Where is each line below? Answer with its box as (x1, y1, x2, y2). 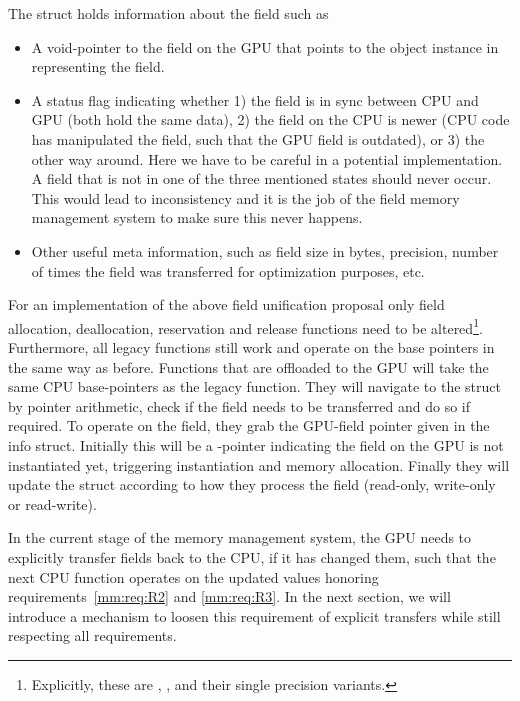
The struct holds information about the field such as (8, 3, 329, 23)
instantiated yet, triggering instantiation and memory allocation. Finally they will (8, 454, 510, 475)
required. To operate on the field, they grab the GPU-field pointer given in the (8, 415, 490, 436)
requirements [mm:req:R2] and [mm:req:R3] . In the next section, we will (8, 586, 451, 607)
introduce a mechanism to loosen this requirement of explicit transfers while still (8, 605, 501, 626)
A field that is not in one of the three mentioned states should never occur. (31, 168, 492, 189)
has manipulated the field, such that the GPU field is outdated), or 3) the (31, 128, 485, 149)
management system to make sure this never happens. (31, 207, 363, 228)
